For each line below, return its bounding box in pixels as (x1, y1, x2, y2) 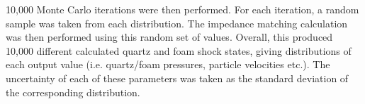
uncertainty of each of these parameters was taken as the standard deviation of (6, 70, 349, 85)
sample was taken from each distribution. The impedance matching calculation (6, 15, 348, 30)
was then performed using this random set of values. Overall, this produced (6, 30, 333, 44)
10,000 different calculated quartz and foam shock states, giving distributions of (6, 43, 352, 58)
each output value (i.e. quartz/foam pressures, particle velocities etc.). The (6, 57, 330, 72)
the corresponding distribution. (6, 84, 140, 99)
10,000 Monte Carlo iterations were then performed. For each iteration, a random (6, 2, 359, 16)
